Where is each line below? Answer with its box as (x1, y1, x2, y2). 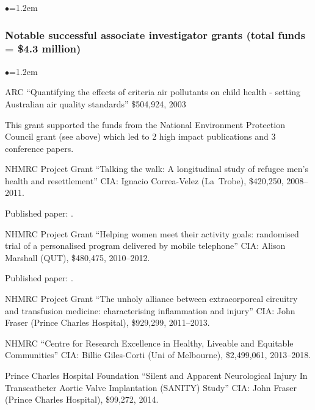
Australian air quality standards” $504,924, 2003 (5, 97, 186, 110)
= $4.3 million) (5, 41, 81, 56)
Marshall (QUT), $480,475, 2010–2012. (5, 251, 150, 264)
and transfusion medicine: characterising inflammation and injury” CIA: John (5, 304, 295, 317)
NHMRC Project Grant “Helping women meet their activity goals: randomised (5, 227, 299, 240)
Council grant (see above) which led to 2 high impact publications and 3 (5, 130, 276, 143)
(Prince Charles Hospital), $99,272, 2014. (5, 393, 159, 406)
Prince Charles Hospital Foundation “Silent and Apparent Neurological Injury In (5, 369, 308, 382)
